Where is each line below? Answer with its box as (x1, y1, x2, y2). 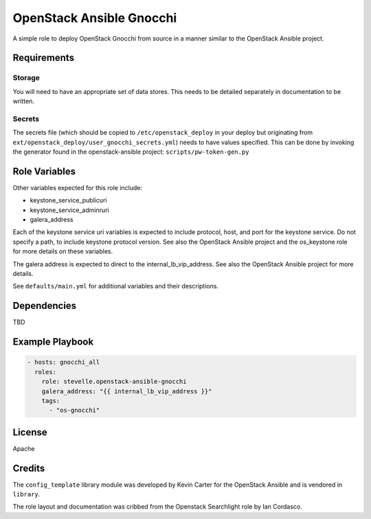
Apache (12, 444, 35, 452)
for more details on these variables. (12, 247, 113, 255)
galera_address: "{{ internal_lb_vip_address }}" (41, 387, 212, 395)
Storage (12, 73, 41, 82)
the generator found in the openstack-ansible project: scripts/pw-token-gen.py (12, 148, 249, 156)
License (12, 426, 47, 438)
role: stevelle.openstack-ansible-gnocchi (41, 378, 187, 386)
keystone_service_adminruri (30, 206, 109, 214)
